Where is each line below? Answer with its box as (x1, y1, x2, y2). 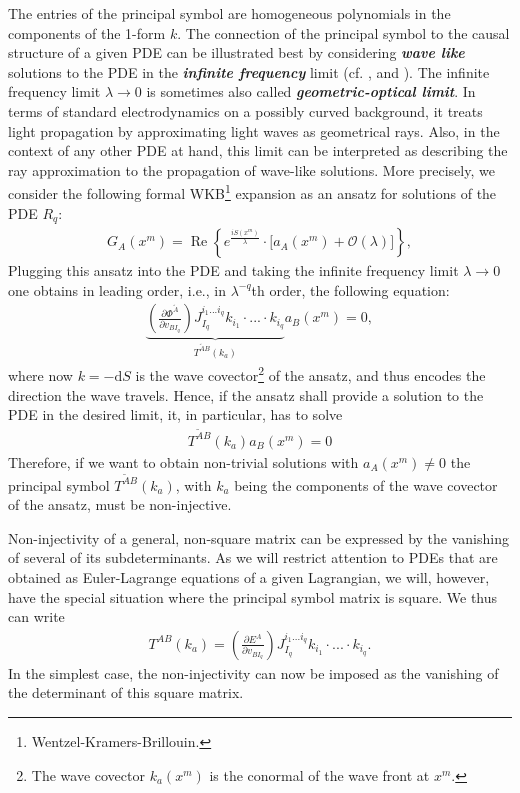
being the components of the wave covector (234, 474, 498, 495)
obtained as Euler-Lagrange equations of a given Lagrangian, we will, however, (8, 567, 490, 588)
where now (8, 365, 73, 386)
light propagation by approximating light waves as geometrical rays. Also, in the (8, 120, 500, 141)
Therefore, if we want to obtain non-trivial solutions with (8, 451, 359, 472)
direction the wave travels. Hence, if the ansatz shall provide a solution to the (8, 384, 484, 405)
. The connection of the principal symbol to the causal (177, 22, 510, 43)
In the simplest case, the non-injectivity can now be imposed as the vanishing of (8, 662, 499, 683)
